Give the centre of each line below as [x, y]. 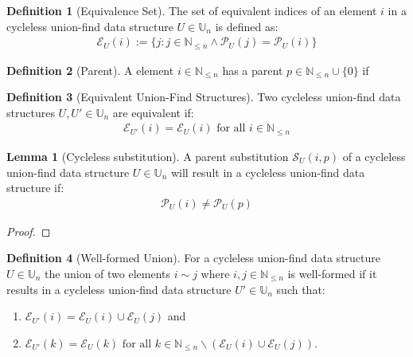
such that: [301, 289]
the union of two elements [108, 273]
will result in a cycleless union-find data [268, 172]
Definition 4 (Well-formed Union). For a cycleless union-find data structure [193, 258]
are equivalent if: [153, 112]
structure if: [35, 188]
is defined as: [247, 26]
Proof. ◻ [29, 231]
